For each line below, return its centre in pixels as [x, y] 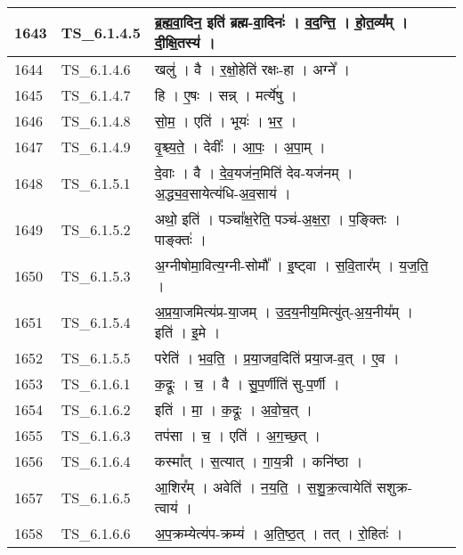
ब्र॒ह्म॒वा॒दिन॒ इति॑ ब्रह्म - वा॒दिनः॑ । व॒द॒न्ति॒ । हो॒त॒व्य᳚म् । [281, 22]
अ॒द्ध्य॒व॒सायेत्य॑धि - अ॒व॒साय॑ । [223, 193]
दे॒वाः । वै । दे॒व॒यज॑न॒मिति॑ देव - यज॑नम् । [254, 172]
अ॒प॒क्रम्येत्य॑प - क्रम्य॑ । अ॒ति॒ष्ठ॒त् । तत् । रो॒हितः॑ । [279, 533]
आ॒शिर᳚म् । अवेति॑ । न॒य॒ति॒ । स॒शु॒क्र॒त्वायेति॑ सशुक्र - [283, 487]
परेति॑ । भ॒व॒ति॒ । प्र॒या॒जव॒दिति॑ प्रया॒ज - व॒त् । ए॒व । [277, 358]
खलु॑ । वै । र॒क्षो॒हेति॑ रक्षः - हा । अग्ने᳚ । [252, 69]
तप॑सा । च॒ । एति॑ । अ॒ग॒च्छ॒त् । [238, 435]
